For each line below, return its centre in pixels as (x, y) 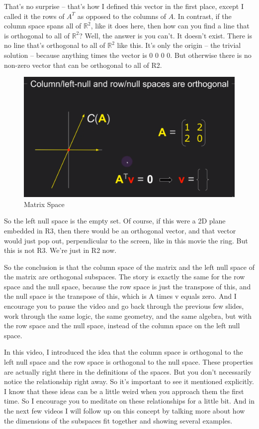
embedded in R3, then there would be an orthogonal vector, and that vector (120, 230)
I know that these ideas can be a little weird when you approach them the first (124, 391)
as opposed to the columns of (122, 16)
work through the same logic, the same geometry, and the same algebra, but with (128, 316)
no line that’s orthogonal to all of (55, 45)
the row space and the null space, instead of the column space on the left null (122, 325)
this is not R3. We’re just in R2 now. (60, 250)
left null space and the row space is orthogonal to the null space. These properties (129, 362)
